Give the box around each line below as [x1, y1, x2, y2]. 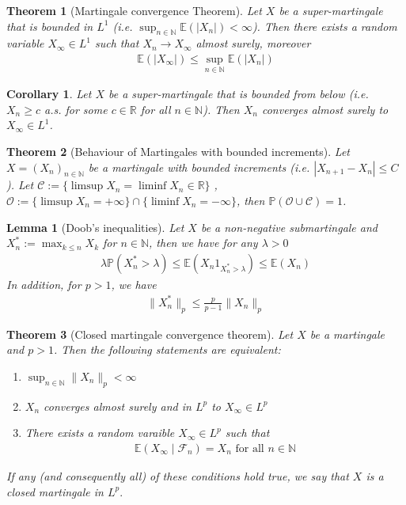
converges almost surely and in [44, 397, 192, 414]
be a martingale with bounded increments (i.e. [88, 158, 310, 175]
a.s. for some [44, 101, 108, 117]
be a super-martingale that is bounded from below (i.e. [108, 85, 369, 102]
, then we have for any [149, 234, 258, 251]
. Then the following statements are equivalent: [53, 341, 281, 358]
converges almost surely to [261, 101, 389, 117]
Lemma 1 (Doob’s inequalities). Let [6, 218, 184, 235]
